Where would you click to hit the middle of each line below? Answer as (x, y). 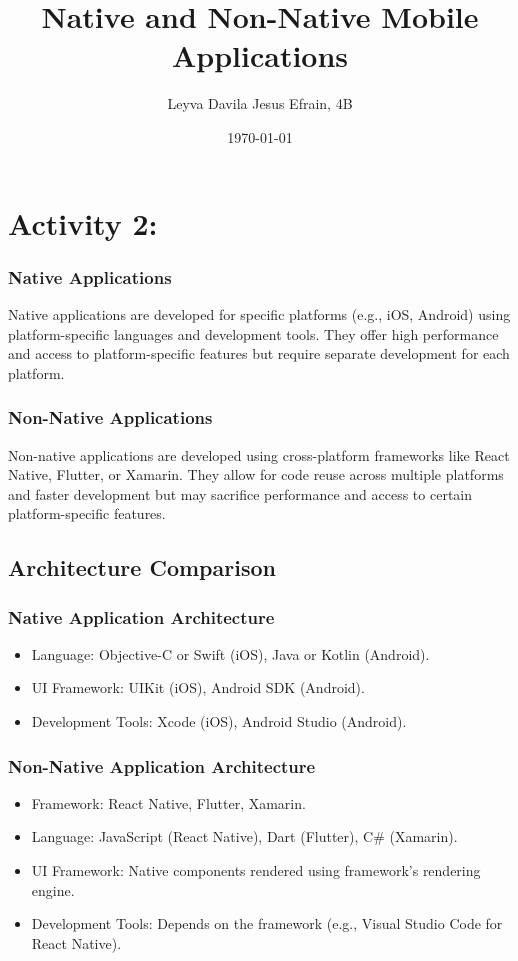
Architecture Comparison (142, 567)
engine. (53, 889)
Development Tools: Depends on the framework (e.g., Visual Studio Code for (267, 923)
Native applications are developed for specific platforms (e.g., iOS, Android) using (259, 313)
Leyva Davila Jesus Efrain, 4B (260, 103)
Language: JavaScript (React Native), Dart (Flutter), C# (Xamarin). (244, 836)
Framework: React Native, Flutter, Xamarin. (168, 802)
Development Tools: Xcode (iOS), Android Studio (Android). (219, 721)
